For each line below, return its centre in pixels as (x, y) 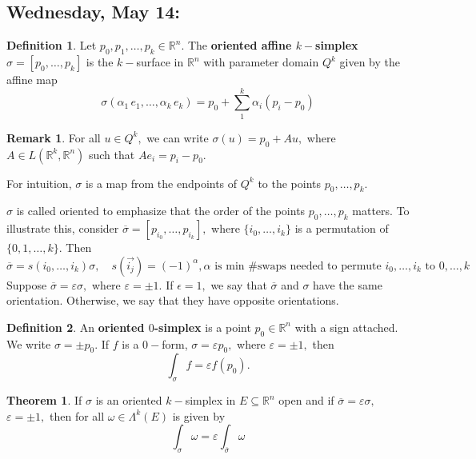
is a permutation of (342, 228)
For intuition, (39, 183)
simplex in (210, 400)
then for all (77, 415)
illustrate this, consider (63, 228)
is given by (199, 415)
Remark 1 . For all (54, 137)
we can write (178, 137)
